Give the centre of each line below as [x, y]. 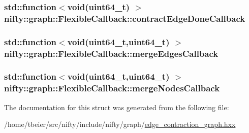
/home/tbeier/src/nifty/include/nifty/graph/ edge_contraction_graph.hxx [120, 124]
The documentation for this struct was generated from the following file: [117, 107]
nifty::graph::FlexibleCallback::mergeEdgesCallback [111, 53]
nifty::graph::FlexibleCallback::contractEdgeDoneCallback [125, 18]
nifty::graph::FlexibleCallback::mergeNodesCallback [112, 88]
